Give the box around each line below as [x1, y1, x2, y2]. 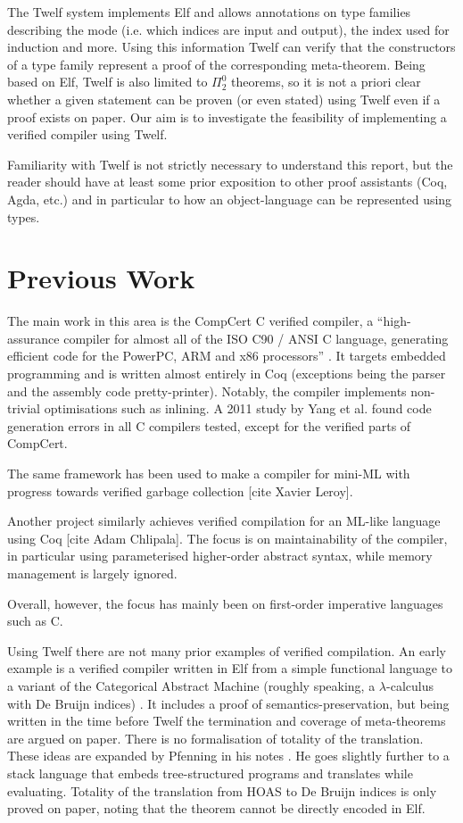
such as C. [7, 611, 63, 630]
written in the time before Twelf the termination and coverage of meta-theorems [7, 711, 446, 730]
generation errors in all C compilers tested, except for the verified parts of [7, 416, 411, 435]
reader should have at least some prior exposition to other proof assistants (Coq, [7, 172, 448, 191]
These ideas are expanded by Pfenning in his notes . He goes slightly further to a [7, 746, 450, 765]
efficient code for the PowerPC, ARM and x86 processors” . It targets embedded [7, 346, 446, 365]
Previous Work [7, 260, 195, 296]
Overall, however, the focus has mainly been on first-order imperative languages [7, 594, 443, 612]
